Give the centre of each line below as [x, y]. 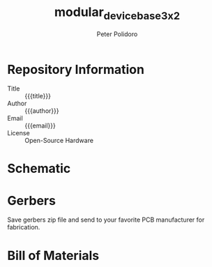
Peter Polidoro [117, 34]
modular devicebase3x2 [117, 13]
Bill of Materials [53, 255]
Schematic [39, 169]
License [18, 133]
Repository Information [76, 69]
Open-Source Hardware [59, 141]
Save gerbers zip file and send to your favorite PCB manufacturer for [106, 220]
